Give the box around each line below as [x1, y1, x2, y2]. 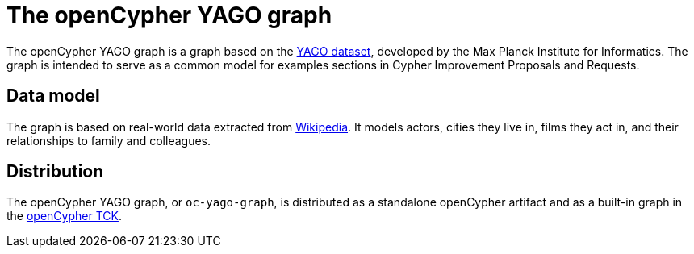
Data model [6, 85, 100, 106]
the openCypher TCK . [6, 209, 122, 223]
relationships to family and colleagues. [6, 133, 211, 148]
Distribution [6, 161, 104, 182]
